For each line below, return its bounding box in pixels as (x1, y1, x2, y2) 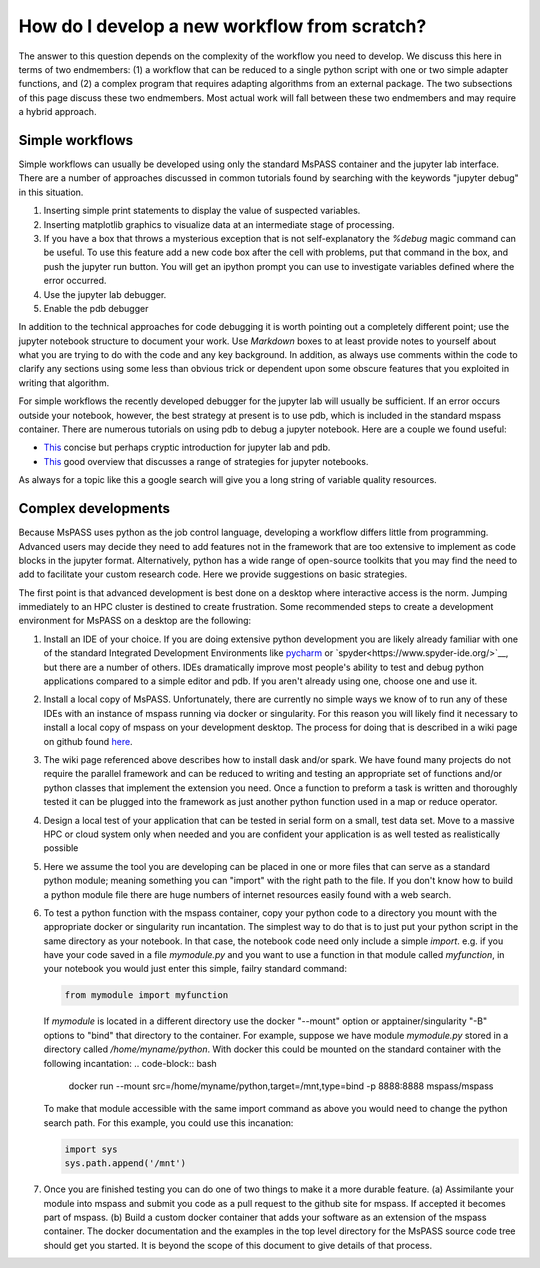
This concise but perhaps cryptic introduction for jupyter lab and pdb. (43, 441, 331, 454)
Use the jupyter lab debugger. (43, 288, 167, 300)
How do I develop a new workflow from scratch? (18, 15, 427, 37)
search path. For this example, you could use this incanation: (43, 1116, 294, 1129)
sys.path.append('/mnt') (64, 1158, 187, 1169)
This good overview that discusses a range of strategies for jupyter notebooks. (43, 455, 369, 467)
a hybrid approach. (18, 106, 97, 118)
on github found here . (43, 735, 134, 747)
